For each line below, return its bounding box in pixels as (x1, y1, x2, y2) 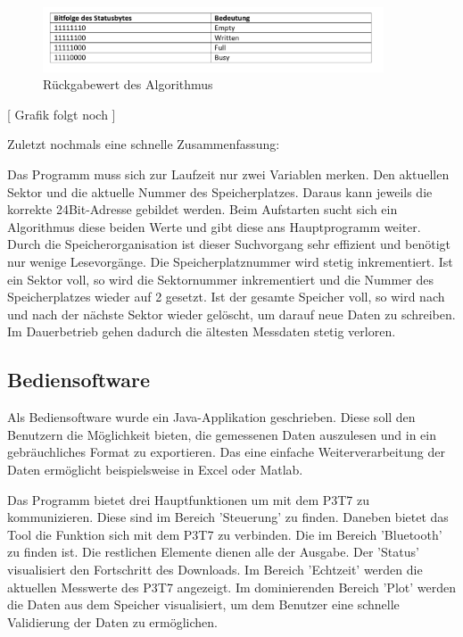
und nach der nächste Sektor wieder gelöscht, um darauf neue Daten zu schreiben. (7, 304, 456, 323)
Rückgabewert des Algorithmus (43, 75, 213, 94)
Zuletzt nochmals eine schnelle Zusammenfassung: (7, 135, 280, 153)
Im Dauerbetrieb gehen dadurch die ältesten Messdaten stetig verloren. (7, 322, 396, 341)
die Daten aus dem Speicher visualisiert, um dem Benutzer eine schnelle (7, 595, 400, 614)
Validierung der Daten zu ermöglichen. (7, 612, 218, 631)
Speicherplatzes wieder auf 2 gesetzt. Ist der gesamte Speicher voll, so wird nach (7, 287, 445, 306)
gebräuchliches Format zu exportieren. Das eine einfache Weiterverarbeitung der (7, 443, 445, 461)
